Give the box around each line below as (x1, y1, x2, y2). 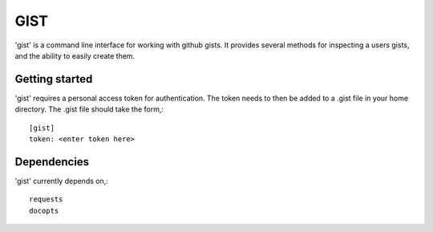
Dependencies (14, 155, 90, 169)
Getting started (14, 72, 93, 86)
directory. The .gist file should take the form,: (14, 104, 164, 114)
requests (29, 195, 63, 204)
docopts (29, 206, 59, 215)
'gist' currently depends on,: (14, 176, 108, 185)
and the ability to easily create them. (14, 51, 136, 60)
